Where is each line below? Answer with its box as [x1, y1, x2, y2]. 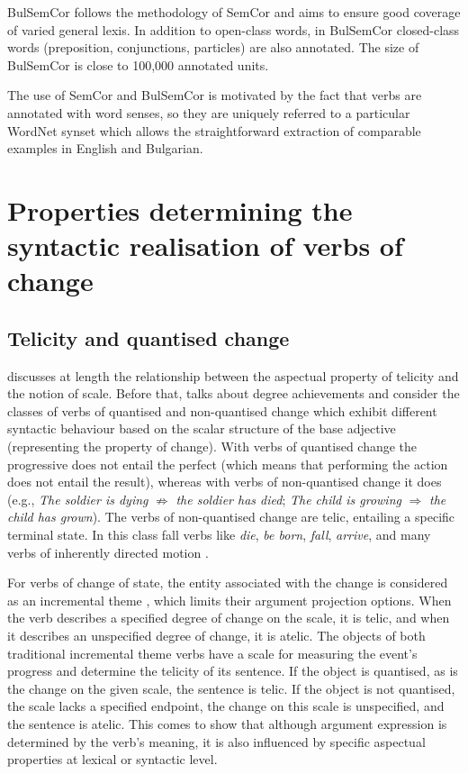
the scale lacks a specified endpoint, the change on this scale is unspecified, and [7, 697, 445, 715]
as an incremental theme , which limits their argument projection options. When [7, 590, 452, 609]
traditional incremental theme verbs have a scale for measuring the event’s [7, 643, 418, 662]
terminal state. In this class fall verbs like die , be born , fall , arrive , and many [7, 525, 431, 544]
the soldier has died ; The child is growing [175, 489, 401, 508]
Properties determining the [7, 191, 353, 228]
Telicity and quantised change [7, 323, 290, 351]
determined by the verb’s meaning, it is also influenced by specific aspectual [7, 732, 426, 751]
